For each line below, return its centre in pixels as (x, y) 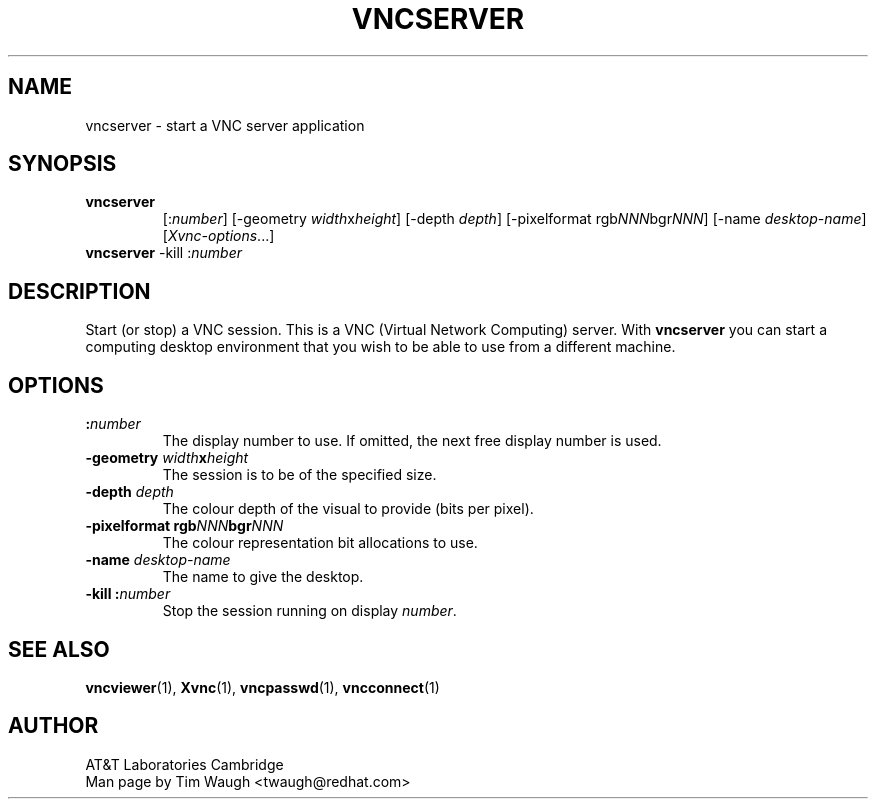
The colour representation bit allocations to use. (320, 543)
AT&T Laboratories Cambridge (184, 764)
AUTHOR (53, 726)
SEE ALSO (59, 649)
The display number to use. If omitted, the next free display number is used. (412, 441)
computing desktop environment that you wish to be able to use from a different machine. (380, 347)
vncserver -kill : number (163, 253)
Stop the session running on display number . (309, 611)
